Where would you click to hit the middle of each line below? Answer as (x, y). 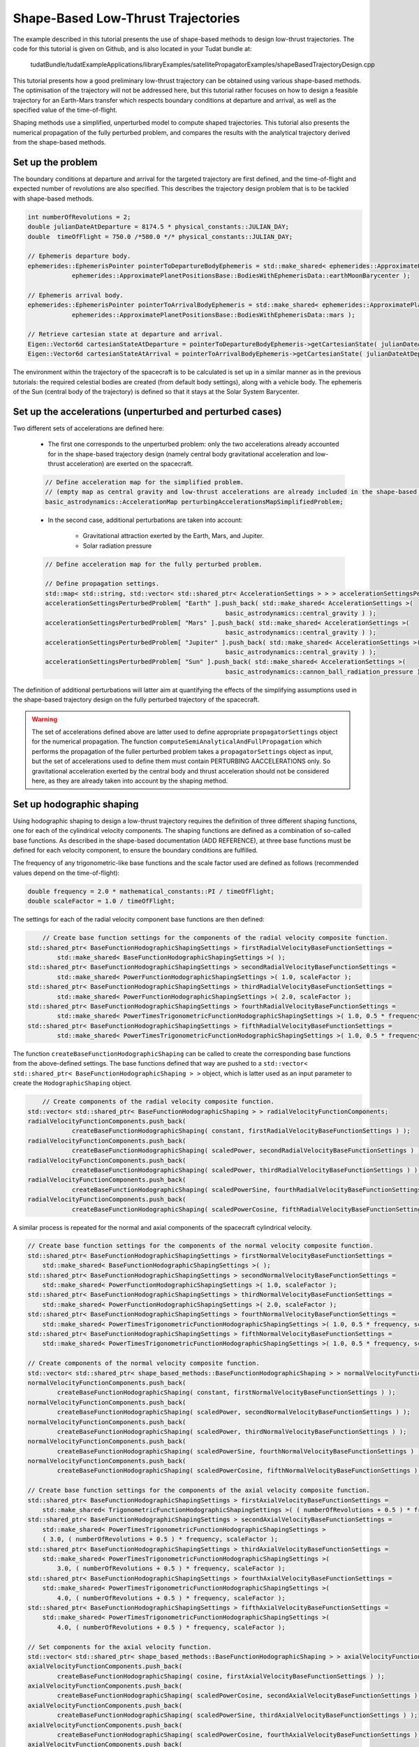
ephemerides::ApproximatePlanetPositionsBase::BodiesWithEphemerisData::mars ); (213, 315)
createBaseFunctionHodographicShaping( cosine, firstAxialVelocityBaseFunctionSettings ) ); (221, 1676)
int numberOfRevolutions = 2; (79, 217)
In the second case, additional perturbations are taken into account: (145, 520)
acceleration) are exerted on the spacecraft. (130, 464)
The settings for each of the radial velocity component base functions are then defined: (139, 920)
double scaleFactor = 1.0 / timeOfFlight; (101, 901)
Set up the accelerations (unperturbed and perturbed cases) (147, 411)
